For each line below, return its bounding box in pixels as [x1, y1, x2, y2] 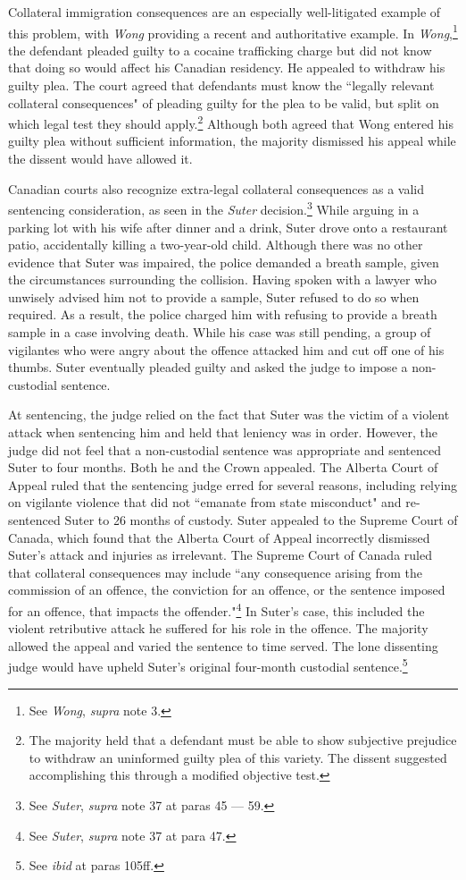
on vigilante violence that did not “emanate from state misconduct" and [8, 493, 402, 512]
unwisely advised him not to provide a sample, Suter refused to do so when [8, 287, 420, 306]
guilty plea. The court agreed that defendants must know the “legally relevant [8, 76, 435, 95]
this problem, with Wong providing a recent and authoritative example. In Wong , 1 [8, 21, 458, 42]
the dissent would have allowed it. [8, 149, 193, 168]
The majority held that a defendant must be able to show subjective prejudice [29, 731, 457, 749]
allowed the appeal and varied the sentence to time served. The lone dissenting [8, 636, 438, 655]
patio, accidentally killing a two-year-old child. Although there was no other [8, 235, 423, 254]
